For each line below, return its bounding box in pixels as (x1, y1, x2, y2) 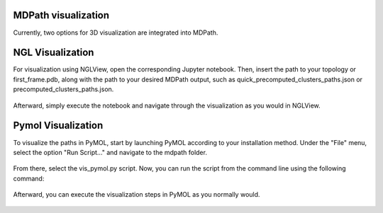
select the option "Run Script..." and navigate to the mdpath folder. (13, 148, 207, 156)
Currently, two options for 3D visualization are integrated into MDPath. (13, 28, 218, 37)
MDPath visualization (13, 9, 110, 21)
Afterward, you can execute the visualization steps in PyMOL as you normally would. (13, 190, 260, 199)
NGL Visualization (13, 47, 94, 59)
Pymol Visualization (13, 120, 104, 132)
